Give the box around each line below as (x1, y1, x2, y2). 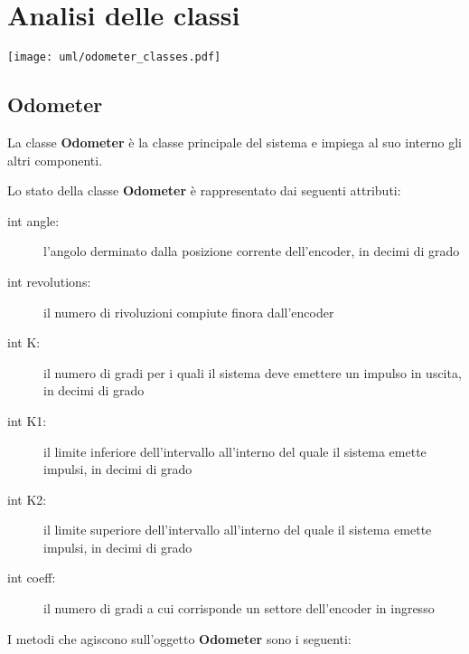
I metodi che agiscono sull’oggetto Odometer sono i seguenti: (7, 629, 352, 648)
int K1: (7, 411, 47, 430)
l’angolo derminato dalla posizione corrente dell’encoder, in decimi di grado (43, 242, 460, 261)
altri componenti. (7, 150, 103, 169)
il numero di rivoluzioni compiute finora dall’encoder (43, 302, 334, 321)
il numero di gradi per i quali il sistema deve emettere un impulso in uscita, (43, 363, 462, 382)
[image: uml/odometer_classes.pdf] (7, 51, 221, 64)
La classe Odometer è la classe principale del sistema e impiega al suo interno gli (7, 132, 462, 151)
